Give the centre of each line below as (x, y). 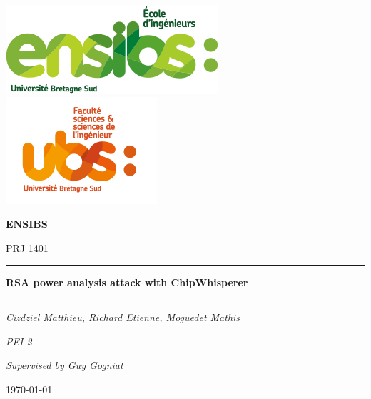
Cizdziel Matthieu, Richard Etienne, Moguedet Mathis (123, 317)
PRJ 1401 (27, 247)
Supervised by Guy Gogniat (65, 365)
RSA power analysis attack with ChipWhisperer (127, 282)
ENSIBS (27, 224)
